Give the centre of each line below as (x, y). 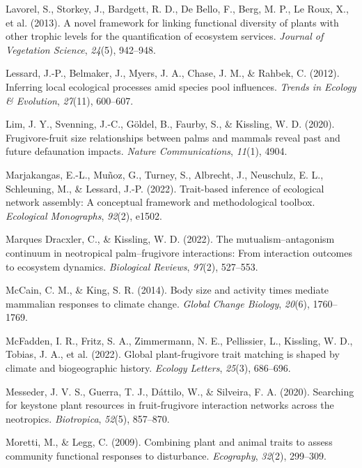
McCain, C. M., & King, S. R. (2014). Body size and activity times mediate (167, 290)
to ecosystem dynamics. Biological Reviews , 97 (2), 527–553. (132, 266)
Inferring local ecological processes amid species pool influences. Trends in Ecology (181, 86)
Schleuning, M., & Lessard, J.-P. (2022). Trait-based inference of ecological (165, 188)
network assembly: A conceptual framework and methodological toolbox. (160, 202)
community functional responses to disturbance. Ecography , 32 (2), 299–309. (166, 456)
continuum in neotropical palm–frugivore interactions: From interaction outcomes (179, 252)
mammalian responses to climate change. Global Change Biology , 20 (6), (158, 303)
